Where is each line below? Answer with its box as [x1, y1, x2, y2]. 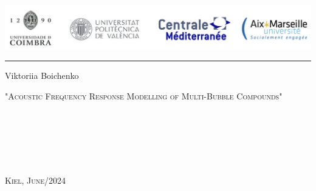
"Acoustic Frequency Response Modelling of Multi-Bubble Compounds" [5, 89, 283, 102]
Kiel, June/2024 [5, 174, 66, 187]
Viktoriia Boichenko [5, 69, 79, 81]
